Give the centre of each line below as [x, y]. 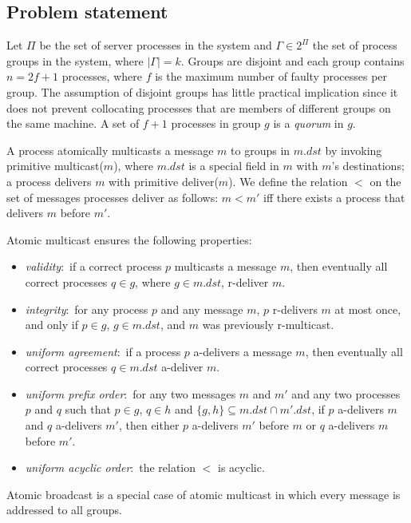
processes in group [216, 123]
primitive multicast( [55, 166]
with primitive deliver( [164, 181]
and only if [51, 325]
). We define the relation [288, 181]
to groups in [261, 150]
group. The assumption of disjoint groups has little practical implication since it [202, 91]
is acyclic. [241, 468]
